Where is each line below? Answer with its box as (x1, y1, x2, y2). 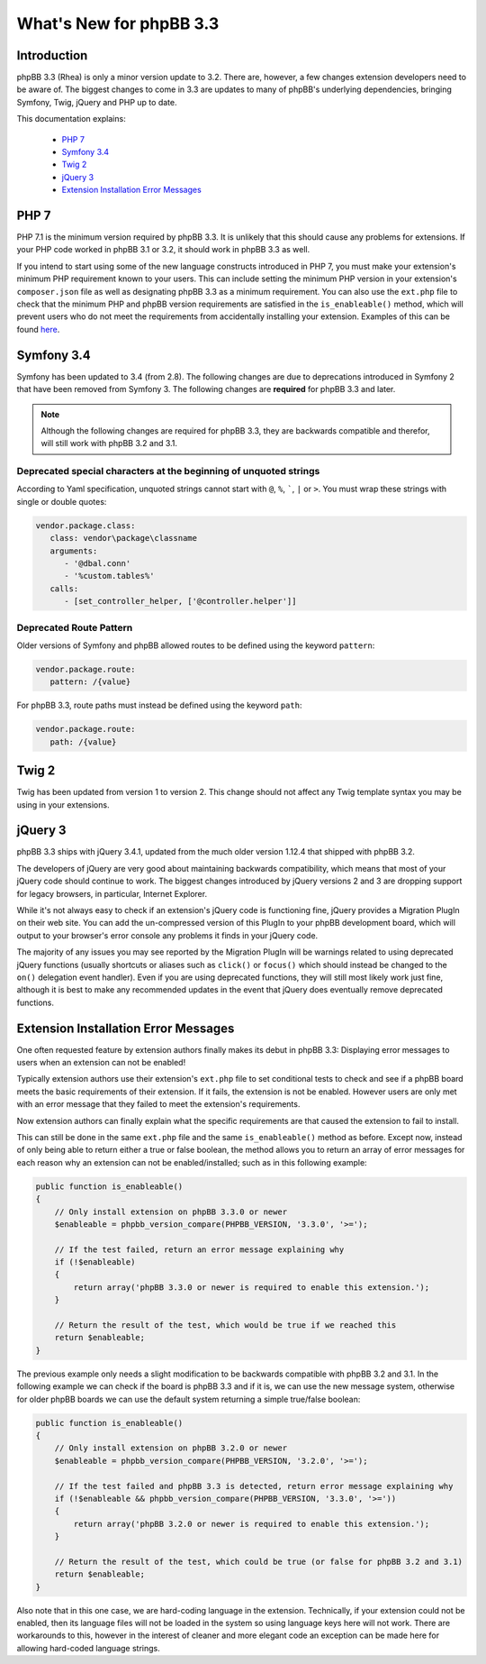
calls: (49, 583, 79, 594)
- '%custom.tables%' (64, 571, 155, 581)
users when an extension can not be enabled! (16, 1057, 186, 1068)
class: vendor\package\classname (49, 533, 198, 544)
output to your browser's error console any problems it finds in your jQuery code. (16, 929, 319, 941)
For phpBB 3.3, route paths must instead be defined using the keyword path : (16, 699, 302, 711)
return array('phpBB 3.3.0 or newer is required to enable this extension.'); (73, 1282, 430, 1293)
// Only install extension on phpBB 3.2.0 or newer (54, 1443, 288, 1453)
